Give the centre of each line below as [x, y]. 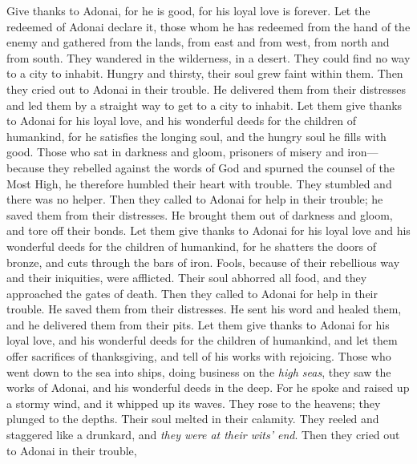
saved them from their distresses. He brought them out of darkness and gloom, [200, 214]
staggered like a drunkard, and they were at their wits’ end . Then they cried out [203, 435]
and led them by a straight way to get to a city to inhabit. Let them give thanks [204, 105]
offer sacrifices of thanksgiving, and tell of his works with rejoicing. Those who [199, 356]
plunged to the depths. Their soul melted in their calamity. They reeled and [193, 419]
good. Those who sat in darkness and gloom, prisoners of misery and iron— [192, 152]
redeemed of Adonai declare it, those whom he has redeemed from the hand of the [208, 26]
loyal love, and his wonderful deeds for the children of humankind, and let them [202, 340]
